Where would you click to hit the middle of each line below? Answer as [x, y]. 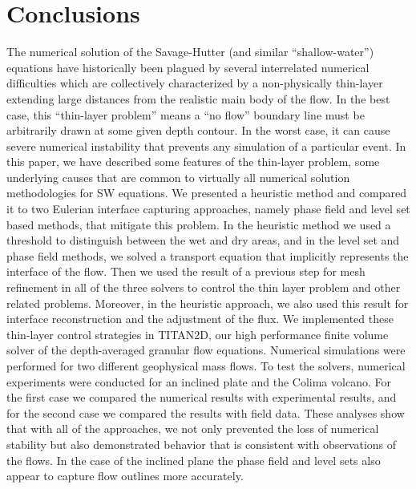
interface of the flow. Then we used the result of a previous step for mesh [186, 271]
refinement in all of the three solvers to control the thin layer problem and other [204, 287]
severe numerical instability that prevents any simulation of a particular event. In [206, 145]
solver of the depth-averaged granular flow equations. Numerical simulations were [206, 350]
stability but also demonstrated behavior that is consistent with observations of [202, 444]
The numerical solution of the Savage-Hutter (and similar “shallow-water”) [190, 52]
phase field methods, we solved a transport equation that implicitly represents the [208, 255]
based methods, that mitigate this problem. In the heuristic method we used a [199, 224]
